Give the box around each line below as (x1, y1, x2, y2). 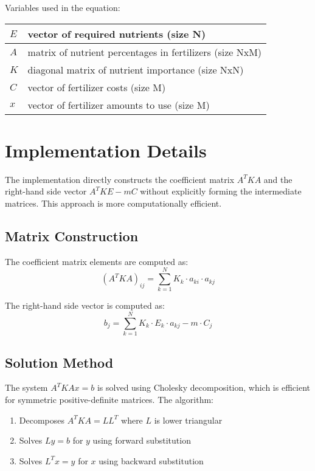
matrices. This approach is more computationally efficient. (5, 196, 222, 209)
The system (5, 381, 48, 394)
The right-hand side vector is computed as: (5, 299, 165, 312)
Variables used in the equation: (5, 1, 120, 13)
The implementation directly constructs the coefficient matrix (5, 173, 235, 185)
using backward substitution (99, 454, 204, 467)
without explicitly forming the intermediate (140, 185, 302, 198)
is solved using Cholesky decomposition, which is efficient (97, 381, 310, 394)
